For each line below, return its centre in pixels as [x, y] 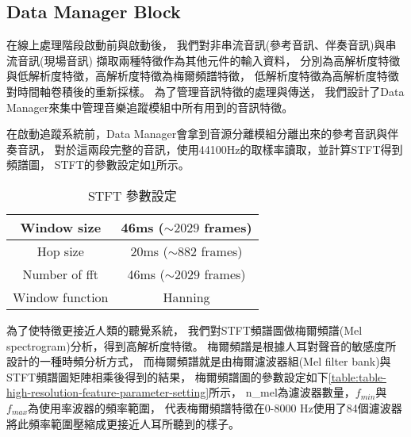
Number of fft [61, 274]
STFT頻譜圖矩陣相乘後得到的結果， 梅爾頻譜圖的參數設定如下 [167, 376]
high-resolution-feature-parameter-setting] [108, 392]
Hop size [60, 251]
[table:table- [357, 376]
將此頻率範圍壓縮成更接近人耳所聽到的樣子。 [123, 423]
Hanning [186, 297]
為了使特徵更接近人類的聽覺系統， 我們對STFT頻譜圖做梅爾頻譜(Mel [184, 330]
